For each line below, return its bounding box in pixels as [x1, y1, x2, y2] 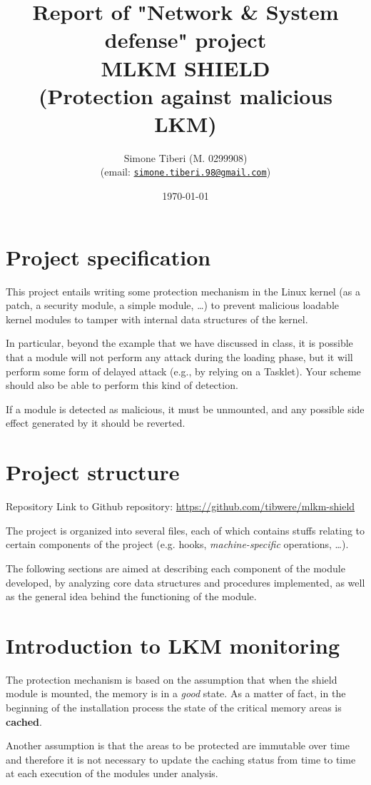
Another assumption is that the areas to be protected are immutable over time [6, 738, 350, 753]
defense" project [104, 25, 267, 54]
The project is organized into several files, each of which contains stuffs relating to [6, 522, 365, 537]
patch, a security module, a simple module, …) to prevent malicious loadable [6, 298, 340, 313]
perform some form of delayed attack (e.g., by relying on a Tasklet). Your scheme [6, 363, 361, 378]
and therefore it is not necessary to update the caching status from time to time [6, 751, 356, 766]
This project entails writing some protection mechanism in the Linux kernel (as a [6, 283, 360, 298]
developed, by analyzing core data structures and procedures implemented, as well [6, 574, 365, 589]
